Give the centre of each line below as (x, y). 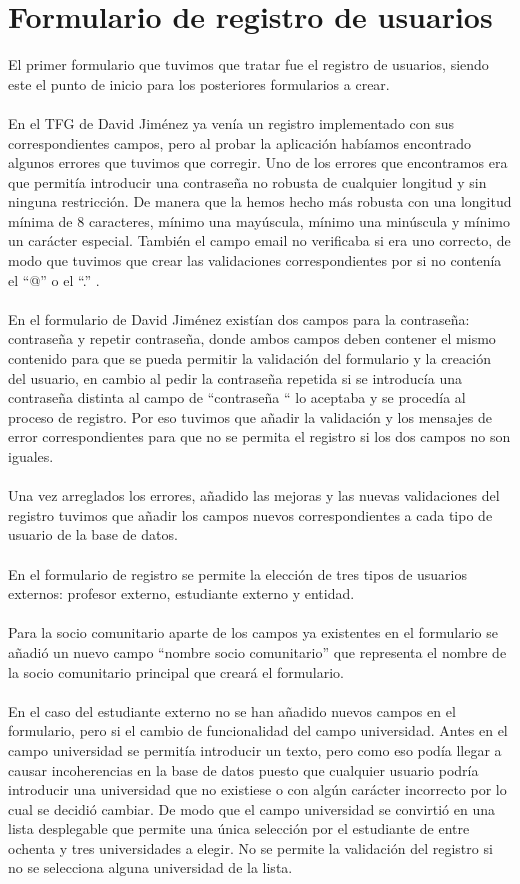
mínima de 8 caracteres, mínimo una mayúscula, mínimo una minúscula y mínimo (259, 220)
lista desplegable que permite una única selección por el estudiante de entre (239, 828)
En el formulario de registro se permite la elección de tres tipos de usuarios (238, 573)
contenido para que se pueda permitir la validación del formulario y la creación (249, 358)
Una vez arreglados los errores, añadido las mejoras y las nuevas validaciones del (254, 495)
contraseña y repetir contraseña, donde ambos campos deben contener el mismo (252, 338)
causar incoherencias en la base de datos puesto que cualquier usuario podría (243, 769)
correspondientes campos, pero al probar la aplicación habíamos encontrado (239, 142)
